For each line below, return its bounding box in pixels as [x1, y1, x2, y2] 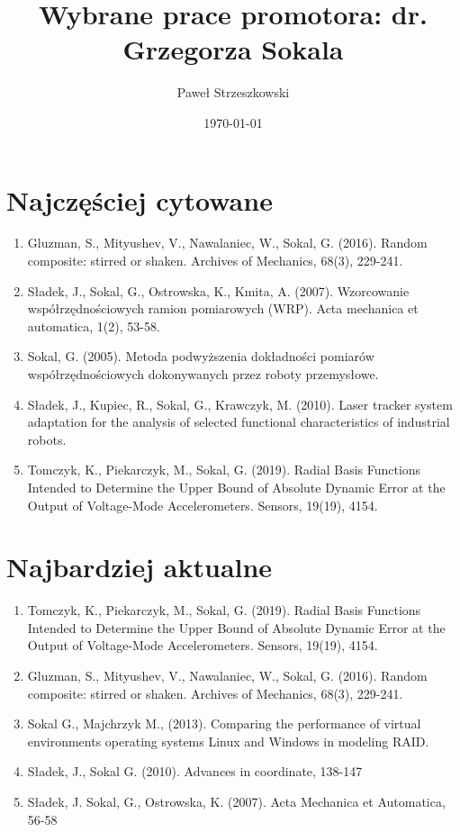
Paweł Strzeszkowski [176, 83, 290, 102]
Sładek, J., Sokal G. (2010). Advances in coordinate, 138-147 [27, 762, 363, 781]
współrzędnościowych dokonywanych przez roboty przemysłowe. [27, 365, 379, 383]
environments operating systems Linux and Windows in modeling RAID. [27, 731, 429, 750]
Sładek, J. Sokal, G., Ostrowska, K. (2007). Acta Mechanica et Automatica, [27, 792, 446, 811]
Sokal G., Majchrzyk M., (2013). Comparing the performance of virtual [27, 714, 421, 733]
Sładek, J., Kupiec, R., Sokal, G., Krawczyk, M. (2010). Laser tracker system [27, 394, 453, 413]
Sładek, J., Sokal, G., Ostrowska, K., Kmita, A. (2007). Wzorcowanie [27, 281, 410, 300]
